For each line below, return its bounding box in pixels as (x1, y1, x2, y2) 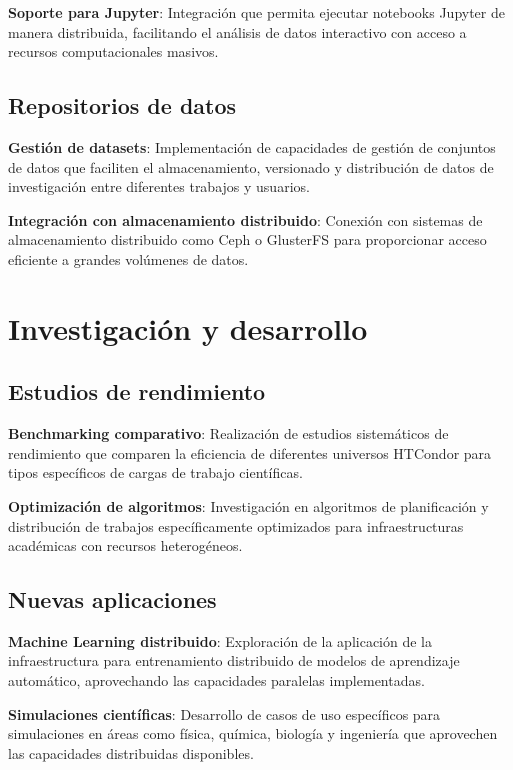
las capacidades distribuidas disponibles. (8, 742, 254, 763)
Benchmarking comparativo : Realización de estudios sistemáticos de (8, 423, 449, 444)
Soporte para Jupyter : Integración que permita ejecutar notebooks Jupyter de (8, 2, 505, 22)
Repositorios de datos (8, 90, 237, 121)
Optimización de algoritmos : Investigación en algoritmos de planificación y (8, 495, 489, 516)
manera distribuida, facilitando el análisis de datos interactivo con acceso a (8, 21, 467, 42)
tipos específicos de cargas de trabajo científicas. (8, 462, 303, 483)
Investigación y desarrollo (8, 307, 368, 348)
